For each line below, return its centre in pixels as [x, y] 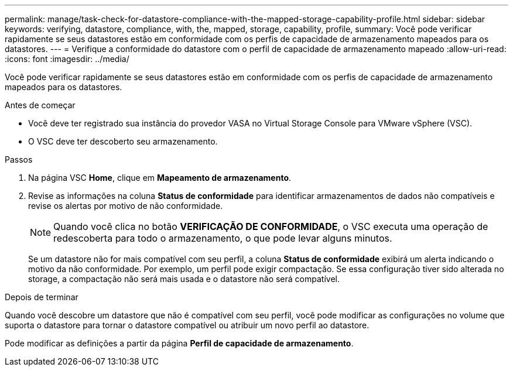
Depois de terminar [42, 297]
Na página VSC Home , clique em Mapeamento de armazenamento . [160, 178]
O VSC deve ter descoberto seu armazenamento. [123, 141]
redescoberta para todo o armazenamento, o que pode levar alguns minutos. [223, 238]
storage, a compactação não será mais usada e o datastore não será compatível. [184, 279]
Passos [19, 159]
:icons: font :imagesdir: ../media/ [67, 59]
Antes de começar [40, 105]
